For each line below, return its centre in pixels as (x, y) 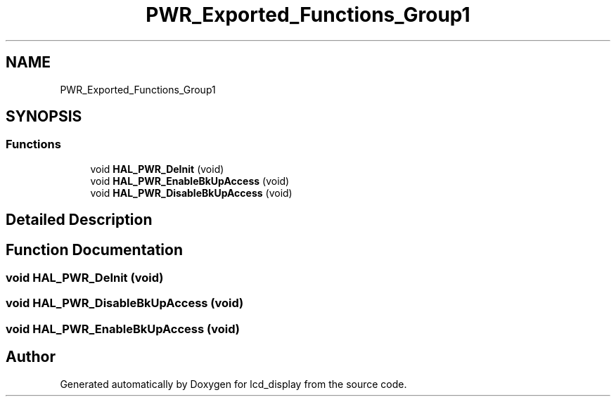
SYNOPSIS (44, 117)
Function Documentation (94, 249)
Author (31, 357)
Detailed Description (79, 220)
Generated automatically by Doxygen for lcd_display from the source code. (233, 384)
